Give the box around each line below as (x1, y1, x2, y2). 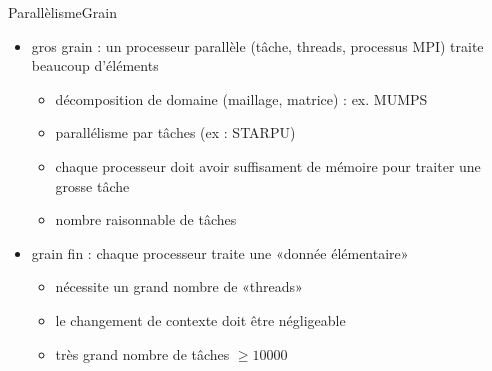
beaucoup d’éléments (31, 55, 159, 76)
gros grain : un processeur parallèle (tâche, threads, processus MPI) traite (31, 35, 484, 56)
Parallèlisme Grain (8, 2, 117, 22)
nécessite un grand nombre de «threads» (55, 276, 303, 297)
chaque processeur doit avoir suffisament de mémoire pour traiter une (55, 155, 481, 176)
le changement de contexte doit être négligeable (55, 309, 346, 330)
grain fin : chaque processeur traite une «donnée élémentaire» (31, 242, 409, 263)
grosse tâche (55, 175, 130, 196)
